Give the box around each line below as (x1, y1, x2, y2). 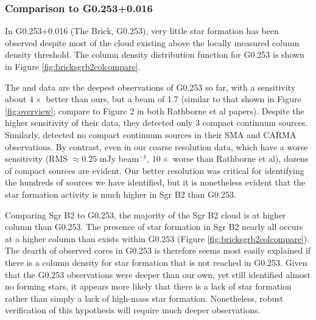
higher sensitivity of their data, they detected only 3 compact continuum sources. (5, 116, 308, 129)
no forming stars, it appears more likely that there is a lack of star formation (5, 280, 292, 293)
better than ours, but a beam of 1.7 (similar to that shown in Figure (46, 92, 301, 105)
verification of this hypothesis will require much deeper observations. (5, 304, 261, 316)
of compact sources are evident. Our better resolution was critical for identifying (5, 164, 304, 176)
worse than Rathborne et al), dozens (172, 152, 309, 165)
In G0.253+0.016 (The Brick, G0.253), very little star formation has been (5, 24, 279, 37)
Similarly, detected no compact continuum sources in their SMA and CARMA (5, 128, 297, 141)
